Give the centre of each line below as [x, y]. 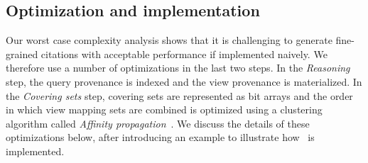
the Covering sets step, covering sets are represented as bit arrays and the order [179, 95]
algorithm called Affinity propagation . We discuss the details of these [158, 123]
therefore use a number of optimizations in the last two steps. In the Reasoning [178, 68]
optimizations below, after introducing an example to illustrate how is [160, 137]
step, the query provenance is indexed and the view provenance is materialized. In [184, 81]
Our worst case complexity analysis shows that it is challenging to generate [169, 40]
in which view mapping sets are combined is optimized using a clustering [164, 109]
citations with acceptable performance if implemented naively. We [184, 54]
